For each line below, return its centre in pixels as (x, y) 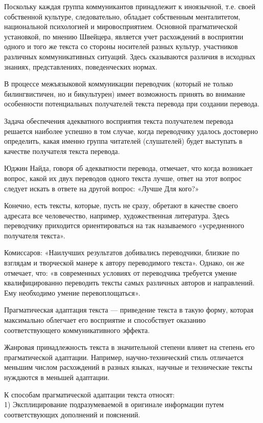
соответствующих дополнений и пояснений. (72, 414)
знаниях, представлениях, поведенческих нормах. (81, 66)
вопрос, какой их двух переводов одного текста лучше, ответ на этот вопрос (123, 178)
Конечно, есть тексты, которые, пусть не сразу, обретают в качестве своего (121, 205)
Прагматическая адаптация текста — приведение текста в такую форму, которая (129, 310)
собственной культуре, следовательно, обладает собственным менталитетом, (122, 16)
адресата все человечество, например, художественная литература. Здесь (117, 215)
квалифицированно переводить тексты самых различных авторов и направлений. (129, 283)
